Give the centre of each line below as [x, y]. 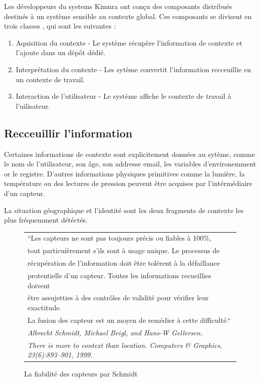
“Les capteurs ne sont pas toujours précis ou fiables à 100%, [119, 238]
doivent [39, 285]
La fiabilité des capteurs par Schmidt [81, 374]
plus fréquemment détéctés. [46, 220]
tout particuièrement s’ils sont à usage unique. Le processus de [124, 250]
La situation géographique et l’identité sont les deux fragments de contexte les [124, 210]
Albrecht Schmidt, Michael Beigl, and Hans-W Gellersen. [115, 332]
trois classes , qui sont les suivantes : [60, 26]
